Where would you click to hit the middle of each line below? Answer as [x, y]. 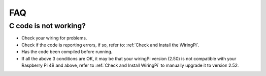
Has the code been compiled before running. [67, 52]
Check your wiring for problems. [54, 38]
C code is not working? [48, 26]
